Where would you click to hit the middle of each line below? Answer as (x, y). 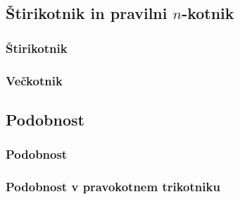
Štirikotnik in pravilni (87, 13)
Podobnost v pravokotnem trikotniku (113, 187)
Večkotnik (34, 80)
